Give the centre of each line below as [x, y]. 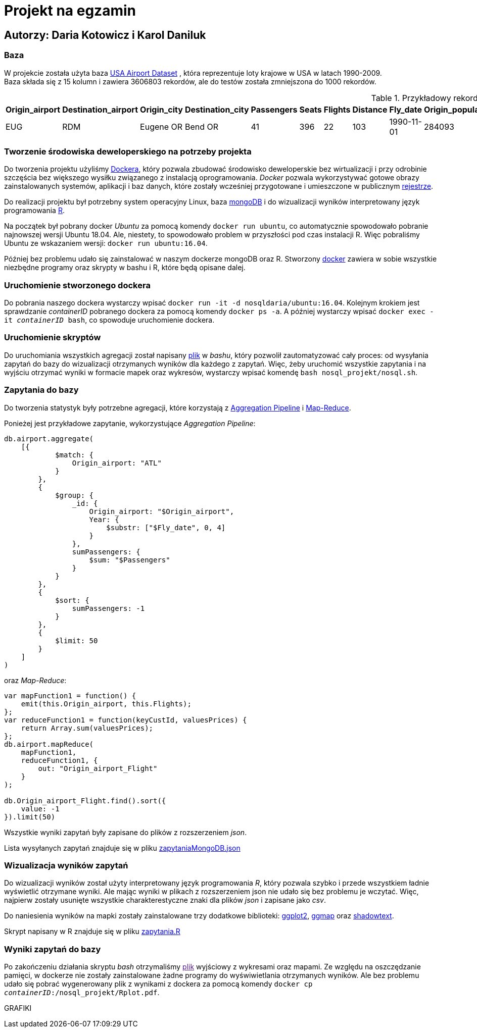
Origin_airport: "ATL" [117, 463]
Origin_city [161, 109]
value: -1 [40, 809]
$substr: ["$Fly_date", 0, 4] [166, 527]
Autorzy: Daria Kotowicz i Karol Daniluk [105, 35]
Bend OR [201, 126]
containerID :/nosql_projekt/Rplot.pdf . [82, 993]
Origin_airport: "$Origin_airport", [162, 511]
